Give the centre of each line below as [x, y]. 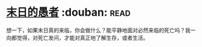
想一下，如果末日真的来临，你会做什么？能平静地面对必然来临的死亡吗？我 [98, 30]
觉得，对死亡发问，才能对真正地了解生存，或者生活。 [82, 37]
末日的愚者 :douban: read [69, 12]
